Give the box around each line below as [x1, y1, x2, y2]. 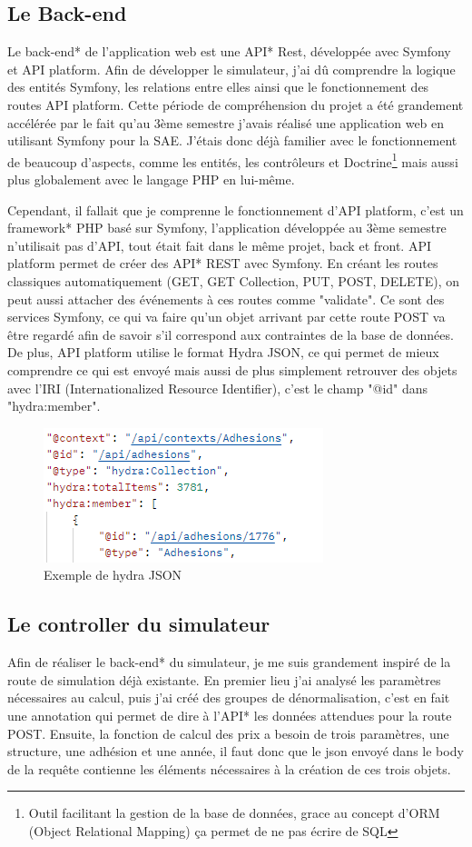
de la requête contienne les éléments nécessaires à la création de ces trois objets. [7, 759, 451, 778]
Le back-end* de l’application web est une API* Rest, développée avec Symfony [7, 42, 451, 61]
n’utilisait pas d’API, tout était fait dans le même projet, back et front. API [7, 235, 431, 254]
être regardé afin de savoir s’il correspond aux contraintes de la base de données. [7, 324, 454, 344]
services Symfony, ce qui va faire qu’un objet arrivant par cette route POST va [7, 307, 446, 326]
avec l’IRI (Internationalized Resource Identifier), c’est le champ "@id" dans [7, 378, 428, 397]
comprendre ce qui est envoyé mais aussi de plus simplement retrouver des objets [7, 360, 457, 379]
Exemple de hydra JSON [44, 565, 182, 584]
